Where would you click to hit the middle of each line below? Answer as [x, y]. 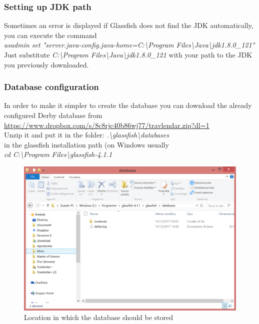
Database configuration [51, 87]
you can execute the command [50, 35]
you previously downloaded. [46, 64]
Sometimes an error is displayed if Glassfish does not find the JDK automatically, [129, 25]
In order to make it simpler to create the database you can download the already [128, 105]
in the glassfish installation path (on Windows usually [86, 144]
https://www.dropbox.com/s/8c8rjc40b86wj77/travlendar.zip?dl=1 [107, 125]
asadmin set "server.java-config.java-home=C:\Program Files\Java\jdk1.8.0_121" [129, 45]
